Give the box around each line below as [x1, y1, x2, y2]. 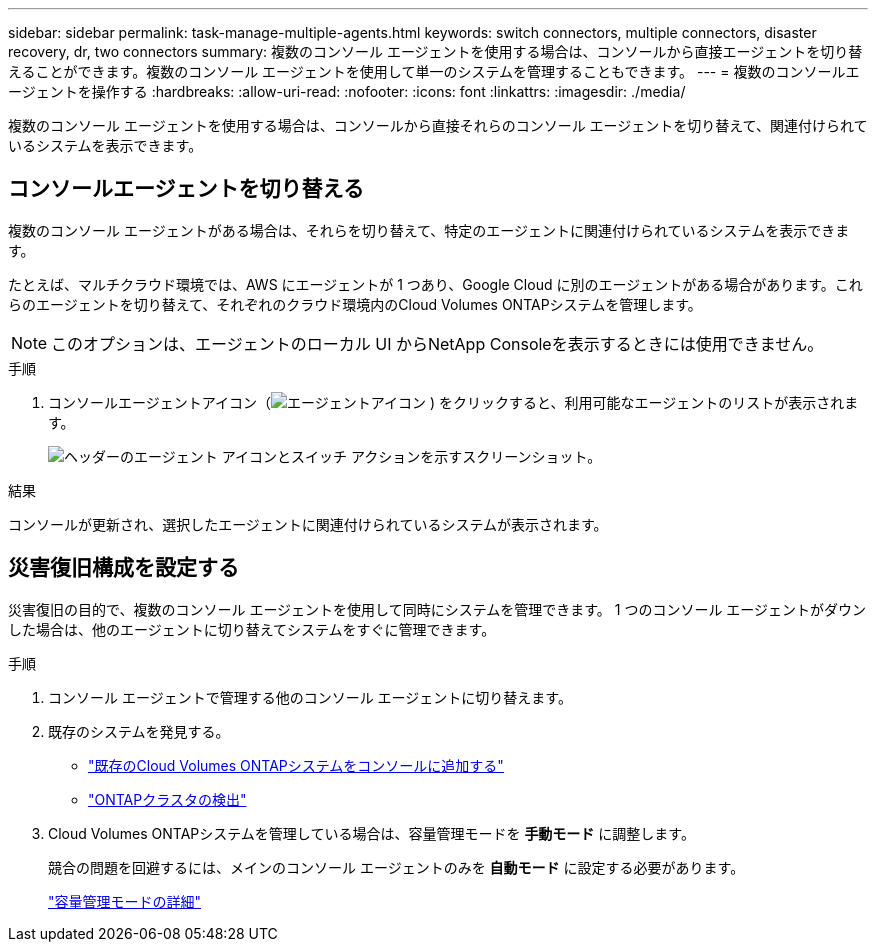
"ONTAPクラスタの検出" [88, 790, 247, 808]
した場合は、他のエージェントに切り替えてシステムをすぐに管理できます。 [8, 620, 496, 638]
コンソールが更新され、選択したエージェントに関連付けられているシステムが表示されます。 [8, 515, 608, 533]
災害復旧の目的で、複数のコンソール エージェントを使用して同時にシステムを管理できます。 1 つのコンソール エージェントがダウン [8, 600, 867, 618]
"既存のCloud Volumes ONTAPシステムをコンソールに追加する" [88, 756, 504, 774]
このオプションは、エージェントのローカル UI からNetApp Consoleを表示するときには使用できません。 [51, 333, 824, 354]
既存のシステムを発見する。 [48, 722, 230, 740]
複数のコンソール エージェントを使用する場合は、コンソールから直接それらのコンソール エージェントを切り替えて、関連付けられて [8, 117, 868, 134]
